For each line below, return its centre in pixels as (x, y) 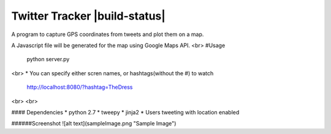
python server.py (48, 59)
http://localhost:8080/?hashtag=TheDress (80, 87)
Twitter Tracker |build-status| (88, 16)
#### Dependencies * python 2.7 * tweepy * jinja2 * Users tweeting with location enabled (125, 112)
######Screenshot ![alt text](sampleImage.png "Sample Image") (94, 124)
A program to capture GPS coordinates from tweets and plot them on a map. (108, 34)
